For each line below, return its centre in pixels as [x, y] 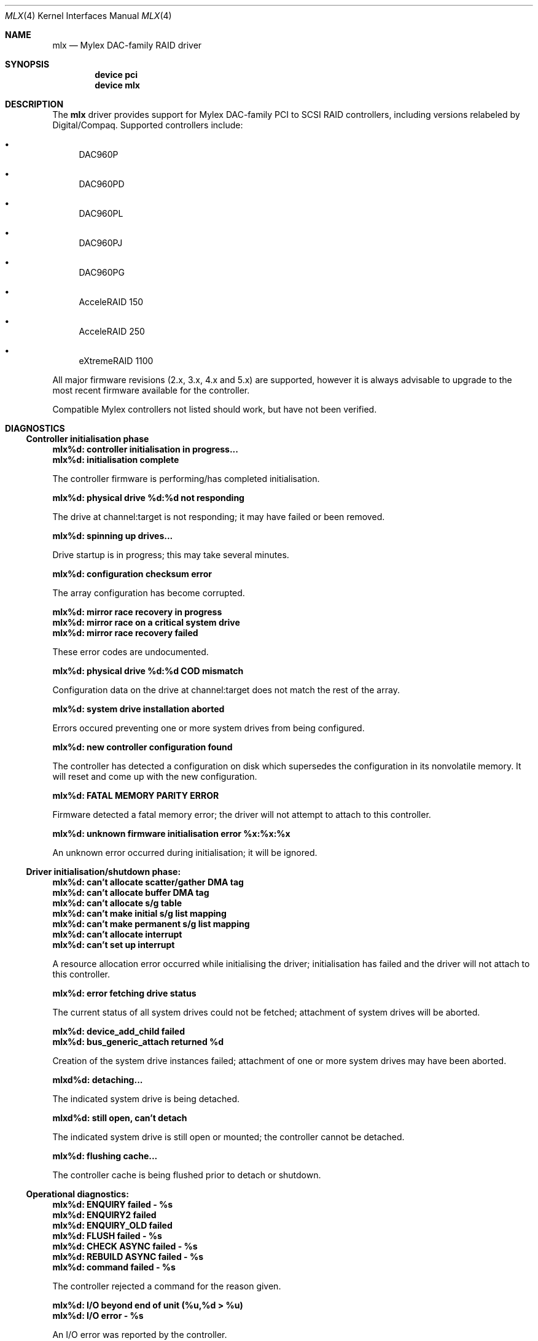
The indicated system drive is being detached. [146, 1099]
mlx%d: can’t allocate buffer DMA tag [131, 892]
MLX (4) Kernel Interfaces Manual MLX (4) [88, 16]
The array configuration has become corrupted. [149, 593]
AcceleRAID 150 [111, 302]
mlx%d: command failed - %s [114, 1267]
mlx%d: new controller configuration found [142, 747]
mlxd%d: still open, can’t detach [120, 1118]
